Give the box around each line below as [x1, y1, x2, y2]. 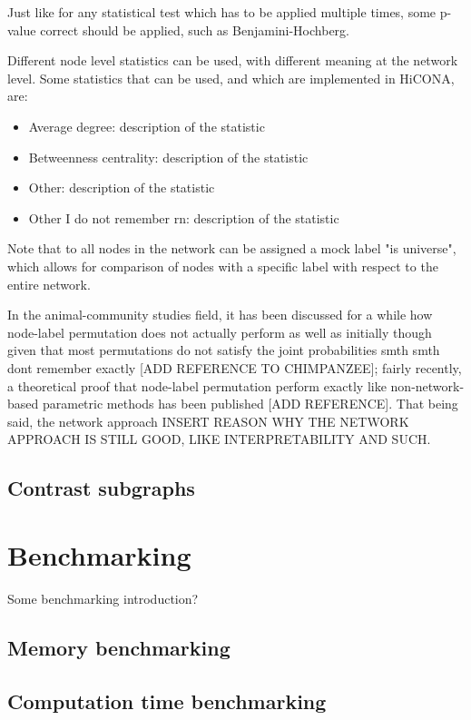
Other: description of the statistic [28, 178, 215, 197]
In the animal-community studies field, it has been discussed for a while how [7, 305, 433, 324]
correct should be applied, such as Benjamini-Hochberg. [40, 20, 349, 39]
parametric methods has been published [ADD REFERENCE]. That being [42, 394, 458, 413]
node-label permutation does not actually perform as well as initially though [7, 322, 432, 341]
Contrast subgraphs [7, 474, 195, 502]
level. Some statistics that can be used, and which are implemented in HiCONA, [7, 68, 455, 87]
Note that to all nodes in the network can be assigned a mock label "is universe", [7, 239, 456, 258]
